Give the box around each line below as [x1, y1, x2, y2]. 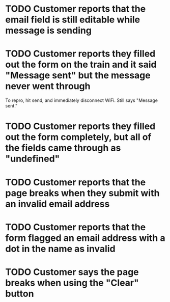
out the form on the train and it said [5, 59, 157, 70]
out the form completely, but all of [5, 131, 152, 143]
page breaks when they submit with [5, 187, 160, 199]
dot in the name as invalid [5, 243, 116, 255]
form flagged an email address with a [5, 232, 165, 243]
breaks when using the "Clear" [5, 277, 139, 288]
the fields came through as [5, 142, 121, 154]
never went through [5, 80, 91, 92]
